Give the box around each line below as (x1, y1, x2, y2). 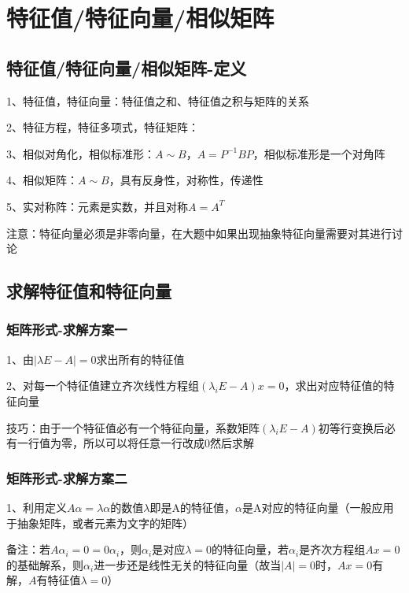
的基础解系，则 (6, 556, 83, 573)
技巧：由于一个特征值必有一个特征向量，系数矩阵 (6, 419, 260, 435)
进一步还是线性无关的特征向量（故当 (94, 556, 282, 573)
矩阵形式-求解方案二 (6, 468, 127, 487)
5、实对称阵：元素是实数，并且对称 (6, 198, 188, 214)
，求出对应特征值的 (284, 377, 384, 394)
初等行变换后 (318, 419, 385, 435)
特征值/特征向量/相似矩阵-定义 (6, 55, 247, 80)
